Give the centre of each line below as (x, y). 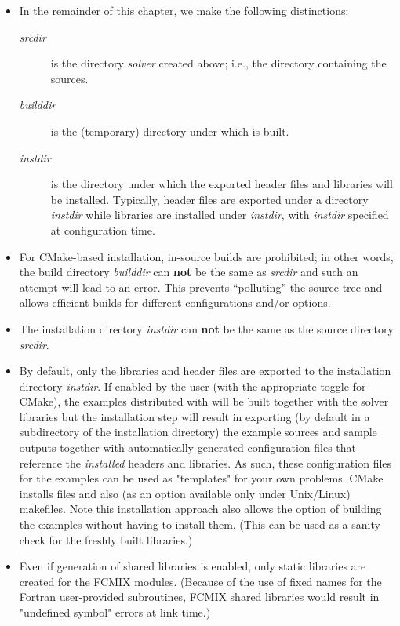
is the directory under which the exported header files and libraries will (222, 184)
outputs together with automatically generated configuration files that (188, 448)
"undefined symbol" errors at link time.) (115, 612)
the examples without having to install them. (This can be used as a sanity (200, 524)
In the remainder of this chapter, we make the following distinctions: (184, 10)
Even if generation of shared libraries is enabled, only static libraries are (193, 566)
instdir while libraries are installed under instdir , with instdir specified (220, 215)
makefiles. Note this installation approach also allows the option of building (200, 509)
